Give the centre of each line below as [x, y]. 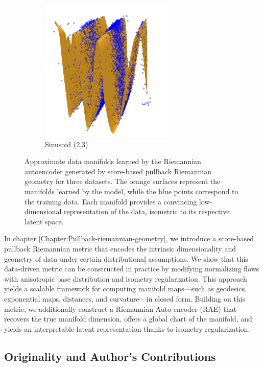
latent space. [44, 221]
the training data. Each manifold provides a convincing [111, 201]
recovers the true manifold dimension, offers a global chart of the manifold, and [128, 319]
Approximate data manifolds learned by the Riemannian [113, 161]
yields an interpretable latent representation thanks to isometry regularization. [127, 328]
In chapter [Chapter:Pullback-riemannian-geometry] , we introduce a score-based [129, 238]
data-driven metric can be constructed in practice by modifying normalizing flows [132, 269]
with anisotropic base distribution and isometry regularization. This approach [126, 278]
